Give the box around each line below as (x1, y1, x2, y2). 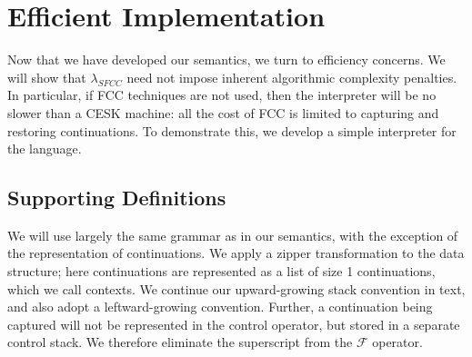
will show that (7, 67, 86, 86)
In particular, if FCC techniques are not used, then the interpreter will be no (7, 85, 437, 104)
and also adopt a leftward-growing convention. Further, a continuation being (7, 297, 433, 316)
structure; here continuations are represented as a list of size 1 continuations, (7, 262, 436, 281)
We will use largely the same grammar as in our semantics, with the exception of (7, 225, 458, 244)
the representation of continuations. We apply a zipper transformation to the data (7, 243, 465, 263)
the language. (7, 139, 82, 158)
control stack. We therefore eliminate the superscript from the (7, 332, 353, 352)
